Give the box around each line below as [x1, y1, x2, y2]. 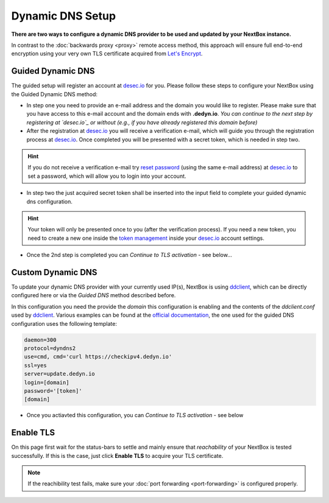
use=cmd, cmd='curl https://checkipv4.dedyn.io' [24, 353, 172, 361]
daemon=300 [24, 336, 57, 343]
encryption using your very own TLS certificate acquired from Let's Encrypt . [11, 50, 203, 57]
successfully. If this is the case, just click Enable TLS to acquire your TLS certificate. [11, 452, 224, 459]
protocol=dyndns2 [24, 345, 76, 351]
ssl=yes [24, 362, 47, 368]
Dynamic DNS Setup [11, 9, 116, 23]
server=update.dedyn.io [24, 370, 96, 378]
